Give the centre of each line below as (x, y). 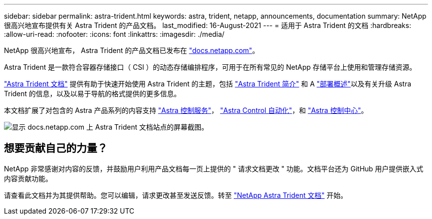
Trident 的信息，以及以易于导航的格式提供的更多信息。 (92, 94)
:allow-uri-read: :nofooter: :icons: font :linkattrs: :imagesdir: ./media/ (114, 34)
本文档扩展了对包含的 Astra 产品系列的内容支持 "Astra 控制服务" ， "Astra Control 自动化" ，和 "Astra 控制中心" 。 (186, 110)
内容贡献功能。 (28, 178)
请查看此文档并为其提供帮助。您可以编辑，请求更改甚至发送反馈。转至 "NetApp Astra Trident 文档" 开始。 (176, 195)
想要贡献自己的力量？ (56, 148)
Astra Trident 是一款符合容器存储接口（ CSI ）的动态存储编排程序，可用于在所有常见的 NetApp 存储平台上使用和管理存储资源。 (210, 67)
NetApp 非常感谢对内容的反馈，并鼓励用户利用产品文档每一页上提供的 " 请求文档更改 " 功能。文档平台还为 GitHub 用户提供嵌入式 (214, 168)
